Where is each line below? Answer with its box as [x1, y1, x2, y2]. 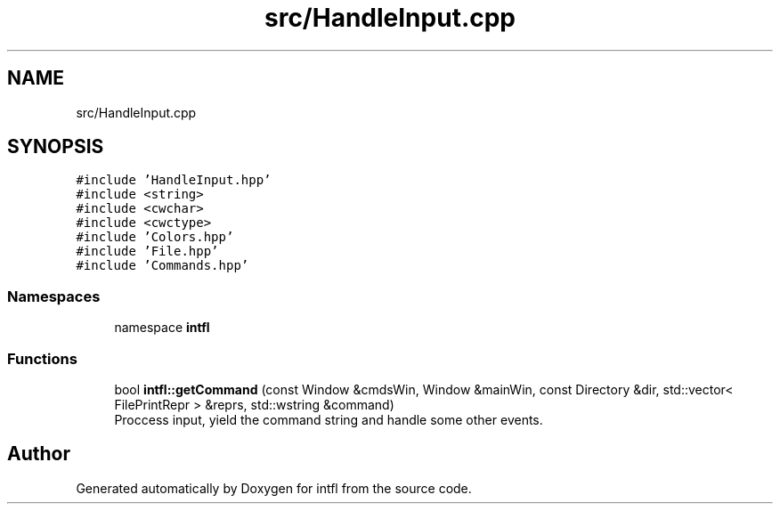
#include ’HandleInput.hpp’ [76, 173, 272, 188]
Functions [7, 349, 77, 368]
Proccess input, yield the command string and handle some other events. [114, 411, 543, 427]
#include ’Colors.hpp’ [76, 230, 234, 245]
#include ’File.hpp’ [76, 244, 219, 259]
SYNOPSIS [7, 135, 104, 158]
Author [7, 442, 70, 466]
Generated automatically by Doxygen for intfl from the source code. [76, 480, 472, 496]
